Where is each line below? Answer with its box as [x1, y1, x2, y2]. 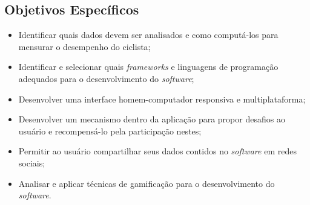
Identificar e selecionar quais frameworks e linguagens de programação [18, 60, 279, 73]
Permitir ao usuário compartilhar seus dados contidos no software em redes [18, 145, 297, 157]
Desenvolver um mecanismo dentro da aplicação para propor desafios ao [18, 113, 285, 125]
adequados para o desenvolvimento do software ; [18, 72, 194, 84]
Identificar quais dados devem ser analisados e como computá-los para [18, 28, 279, 41]
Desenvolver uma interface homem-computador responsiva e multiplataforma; [18, 92, 306, 105]
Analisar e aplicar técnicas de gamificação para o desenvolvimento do [18, 177, 275, 189]
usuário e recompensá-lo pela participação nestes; [18, 124, 202, 137]
